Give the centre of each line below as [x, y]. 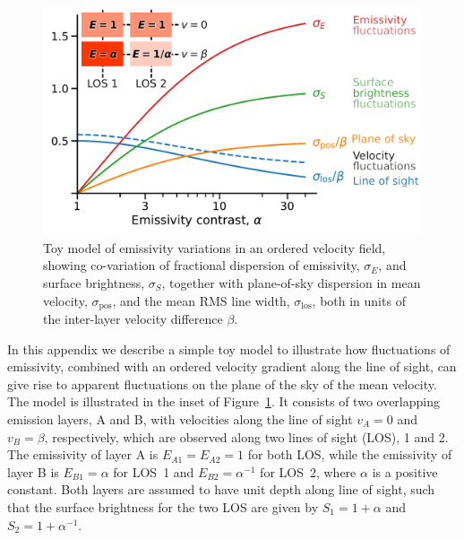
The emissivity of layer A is [83, 454]
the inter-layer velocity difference [133, 319]
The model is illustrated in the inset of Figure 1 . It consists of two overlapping [223, 401]
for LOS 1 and [154, 471]
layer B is [33, 471]
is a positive [405, 471]
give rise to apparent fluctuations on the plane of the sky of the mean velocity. [222, 383]
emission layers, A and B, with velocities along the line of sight [180, 419]
